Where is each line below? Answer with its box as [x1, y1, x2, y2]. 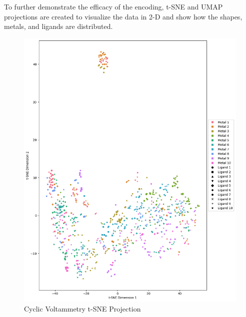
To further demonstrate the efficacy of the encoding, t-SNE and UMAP [4, 1, 223, 11]
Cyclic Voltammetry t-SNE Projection [24, 303, 141, 314]
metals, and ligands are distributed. [4, 21, 113, 31]
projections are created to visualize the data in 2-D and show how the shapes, [4, 11, 242, 21]
